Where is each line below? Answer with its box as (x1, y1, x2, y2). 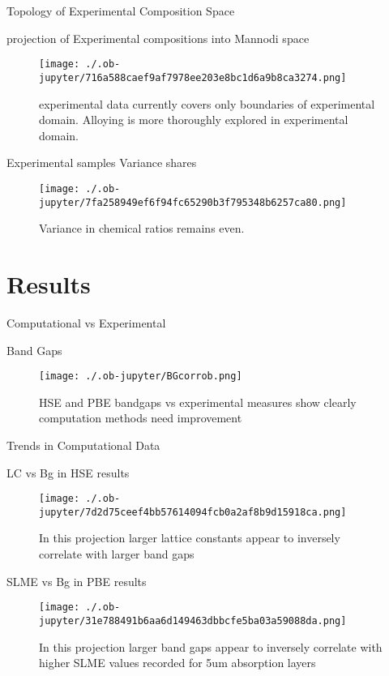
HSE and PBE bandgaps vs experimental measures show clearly (39, 393, 357, 410)
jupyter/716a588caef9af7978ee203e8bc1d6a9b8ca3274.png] (39, 71, 347, 83)
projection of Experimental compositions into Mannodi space (6, 29, 310, 46)
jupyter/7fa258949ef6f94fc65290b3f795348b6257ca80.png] (39, 196, 347, 208)
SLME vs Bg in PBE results (6, 572, 147, 589)
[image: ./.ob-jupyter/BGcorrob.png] (39, 370, 242, 383)
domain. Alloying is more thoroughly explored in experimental (39, 111, 348, 128)
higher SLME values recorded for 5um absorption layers (39, 654, 316, 671)
